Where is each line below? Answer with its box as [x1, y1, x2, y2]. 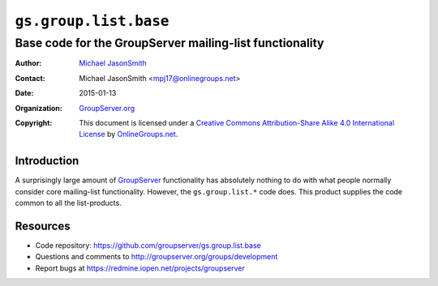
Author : [15, 58, 42, 68]
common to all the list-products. [15, 198, 122, 208]
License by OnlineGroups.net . [79, 130, 178, 139]
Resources [15, 219, 71, 233]
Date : [15, 88, 34, 98]
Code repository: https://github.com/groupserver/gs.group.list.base [35, 240, 261, 250]
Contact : [15, 73, 46, 83]
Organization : [15, 103, 62, 113]
